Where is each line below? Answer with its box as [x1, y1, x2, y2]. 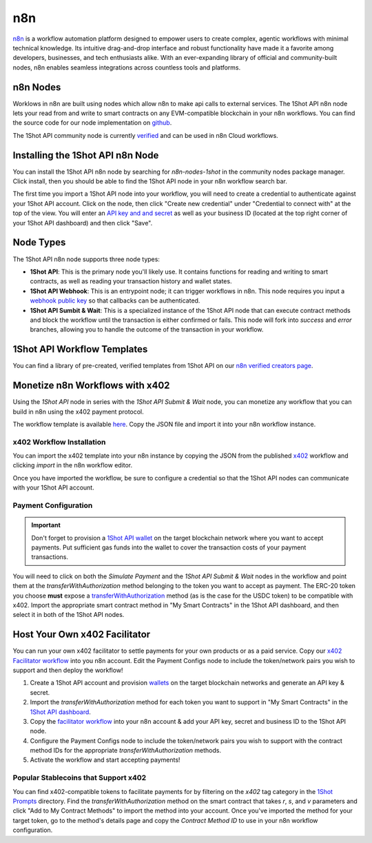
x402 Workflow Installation [12, 437, 106, 447]
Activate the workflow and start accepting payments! [30, 755, 180, 764]
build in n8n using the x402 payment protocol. [12, 407, 144, 416]
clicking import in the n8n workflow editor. [12, 461, 133, 469]
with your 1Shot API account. [12, 483, 94, 492]
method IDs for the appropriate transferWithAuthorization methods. [30, 746, 222, 755]
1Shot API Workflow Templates [12, 343, 148, 355]
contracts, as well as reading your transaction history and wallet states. [30, 277, 232, 285]
